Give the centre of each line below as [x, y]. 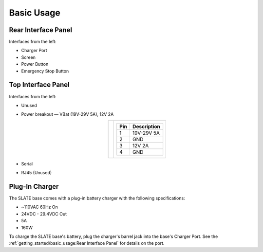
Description [146, 126]
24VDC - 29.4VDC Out [44, 214]
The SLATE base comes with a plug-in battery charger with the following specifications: [97, 198]
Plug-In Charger [34, 187]
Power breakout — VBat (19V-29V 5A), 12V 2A [67, 114]
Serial [27, 163]
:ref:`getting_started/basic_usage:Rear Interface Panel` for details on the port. [87, 243]
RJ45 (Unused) [37, 173]
